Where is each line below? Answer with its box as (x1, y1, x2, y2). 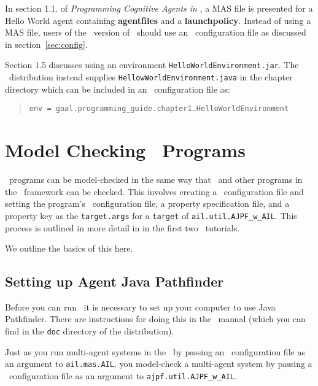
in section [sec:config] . (5, 37, 88, 50)
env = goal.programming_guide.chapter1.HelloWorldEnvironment (29, 104, 289, 114)
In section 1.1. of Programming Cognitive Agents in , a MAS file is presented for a (5, 2, 313, 14)
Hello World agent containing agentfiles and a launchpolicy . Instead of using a (5, 14, 311, 26)
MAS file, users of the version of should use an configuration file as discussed (5, 26, 306, 39)
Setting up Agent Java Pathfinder (5, 272, 224, 291)
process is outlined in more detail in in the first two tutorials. (5, 221, 240, 234)
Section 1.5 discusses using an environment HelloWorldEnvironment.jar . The (5, 58, 299, 71)
